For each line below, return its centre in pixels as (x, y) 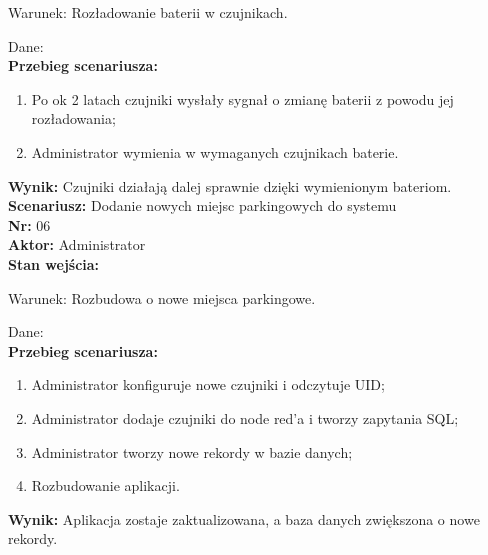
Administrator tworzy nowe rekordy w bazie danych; (192, 451)
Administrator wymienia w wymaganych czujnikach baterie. (215, 151)
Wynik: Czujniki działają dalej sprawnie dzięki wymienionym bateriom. (230, 185)
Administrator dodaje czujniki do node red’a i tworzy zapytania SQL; (245, 417)
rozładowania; (73, 118)
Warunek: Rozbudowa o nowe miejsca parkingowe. (162, 297)
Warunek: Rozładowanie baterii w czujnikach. (148, 12)
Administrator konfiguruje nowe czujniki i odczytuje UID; (208, 384)
